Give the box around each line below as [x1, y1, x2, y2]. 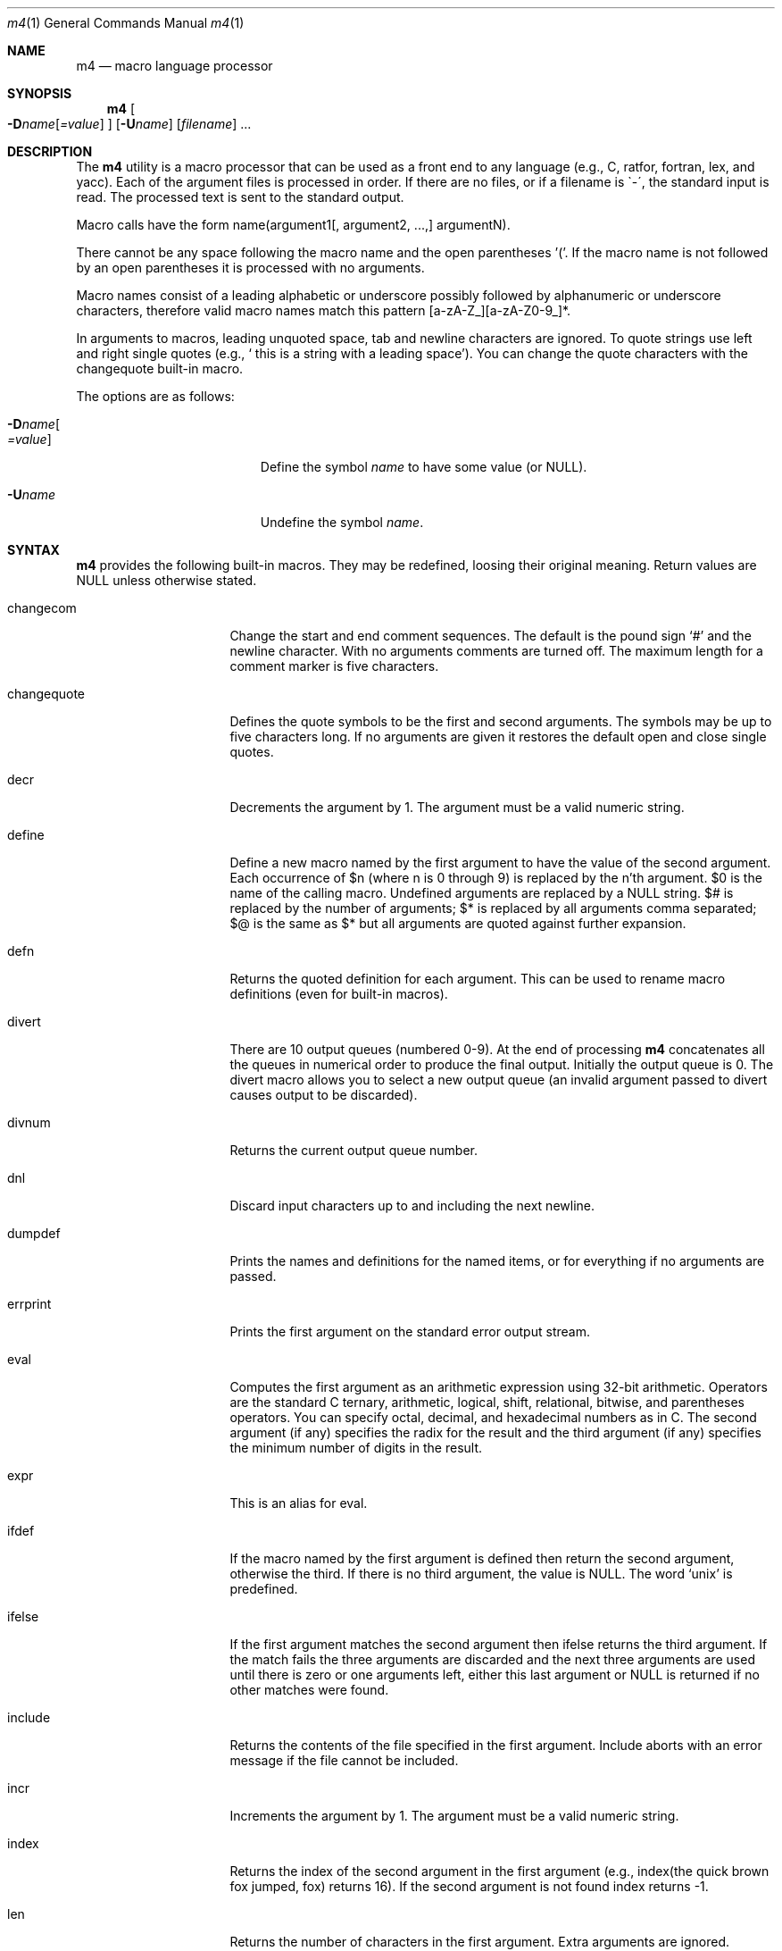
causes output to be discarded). [229, 1087, 418, 1102]
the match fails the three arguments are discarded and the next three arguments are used [229, 1652, 755, 1667]
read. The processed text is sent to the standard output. [76, 189, 404, 205]
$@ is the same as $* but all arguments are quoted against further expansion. [229, 916, 686, 931]
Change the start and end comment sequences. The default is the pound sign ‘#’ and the [229, 628, 752, 643]
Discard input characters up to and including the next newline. [229, 1198, 595, 1213]
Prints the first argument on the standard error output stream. [229, 1324, 590, 1339]
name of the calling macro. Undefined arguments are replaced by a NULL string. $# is [229, 885, 734, 900]
